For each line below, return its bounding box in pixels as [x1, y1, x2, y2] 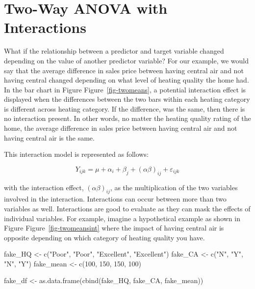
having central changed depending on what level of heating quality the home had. [4, 75, 249, 85]
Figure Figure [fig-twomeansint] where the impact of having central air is [4, 223, 224, 233]
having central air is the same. [4, 132, 95, 143]
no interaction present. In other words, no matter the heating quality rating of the [4, 113, 251, 123]
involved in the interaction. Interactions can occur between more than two [4, 194, 227, 204]
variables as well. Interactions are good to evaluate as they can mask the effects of [4, 203, 251, 214]
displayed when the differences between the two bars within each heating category [4, 94, 250, 104]
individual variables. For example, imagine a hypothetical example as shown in [4, 213, 240, 223]
